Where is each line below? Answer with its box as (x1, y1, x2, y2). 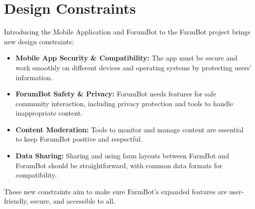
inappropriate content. (15, 108, 83, 118)
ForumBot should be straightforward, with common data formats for (15, 160, 223, 170)
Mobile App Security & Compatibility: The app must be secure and (15, 53, 238, 63)
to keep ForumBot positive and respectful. (15, 134, 142, 144)
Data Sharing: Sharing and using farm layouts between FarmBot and (15, 150, 229, 161)
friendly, (4, 196, 28, 206)
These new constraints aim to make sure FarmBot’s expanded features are (4, 186, 227, 196)
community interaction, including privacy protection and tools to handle (15, 98, 233, 108)
